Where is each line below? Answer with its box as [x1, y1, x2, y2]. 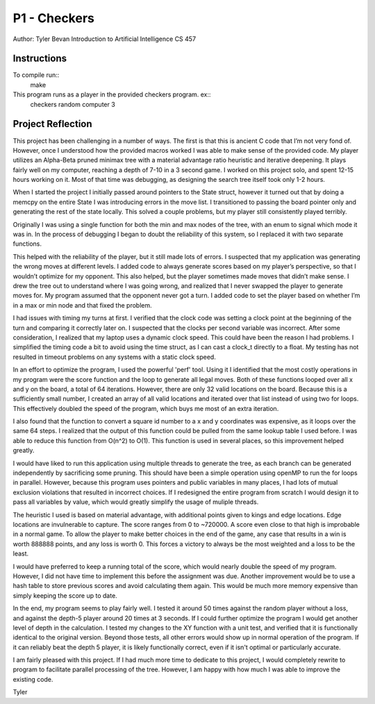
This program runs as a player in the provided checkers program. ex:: [12, 90, 211, 99]
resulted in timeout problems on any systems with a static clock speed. [12, 353, 217, 361]
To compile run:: [12, 71, 60, 79]
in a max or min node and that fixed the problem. [12, 301, 152, 309]
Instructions [12, 53, 67, 65]
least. [12, 549, 29, 558]
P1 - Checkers [12, 10, 95, 26]
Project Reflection [12, 118, 93, 130]
